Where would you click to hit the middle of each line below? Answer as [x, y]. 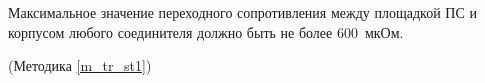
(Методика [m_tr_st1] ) [80, 65]
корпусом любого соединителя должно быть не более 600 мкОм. [206, 31]
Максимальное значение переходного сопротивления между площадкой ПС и [242, 12]
